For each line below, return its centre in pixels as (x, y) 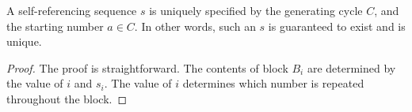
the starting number (55, 26)
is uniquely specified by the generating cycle (256, 10)
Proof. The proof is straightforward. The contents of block (147, 67)
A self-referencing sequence (72, 10)
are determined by (351, 67)
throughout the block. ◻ (67, 98)
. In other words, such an (195, 26)
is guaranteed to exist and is (337, 26)
